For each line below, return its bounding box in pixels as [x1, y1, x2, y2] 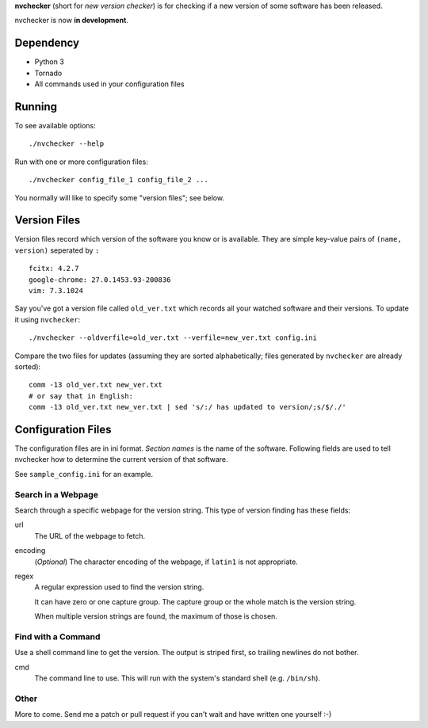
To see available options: [14, 120, 96, 130]
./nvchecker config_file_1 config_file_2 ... [29, 175, 209, 185]
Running [14, 100, 58, 113]
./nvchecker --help [29, 139, 105, 148]
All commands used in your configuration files [34, 79, 185, 89]
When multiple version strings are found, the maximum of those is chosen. [34, 612, 277, 621]
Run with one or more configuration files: [14, 157, 148, 166]
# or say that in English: [29, 391, 134, 400]
